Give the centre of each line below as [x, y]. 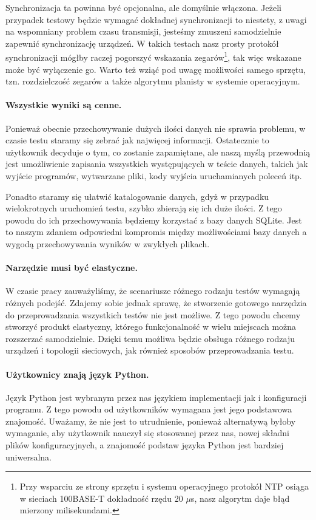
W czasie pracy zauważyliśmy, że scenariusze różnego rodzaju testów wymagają [153, 291]
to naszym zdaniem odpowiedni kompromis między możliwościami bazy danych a [156, 232]
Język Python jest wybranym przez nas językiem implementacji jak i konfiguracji [156, 397]
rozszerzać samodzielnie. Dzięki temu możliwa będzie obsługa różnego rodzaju [150, 338]
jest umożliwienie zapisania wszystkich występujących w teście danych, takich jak [157, 164]
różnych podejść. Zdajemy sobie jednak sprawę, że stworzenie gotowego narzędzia [156, 302]
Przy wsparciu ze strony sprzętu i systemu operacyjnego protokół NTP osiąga [164, 486]
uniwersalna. [29, 457]
